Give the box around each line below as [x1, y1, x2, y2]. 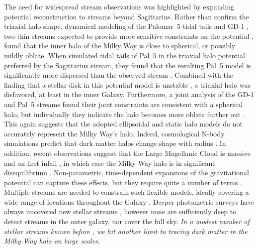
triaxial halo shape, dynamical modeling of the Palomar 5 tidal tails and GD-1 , [4, 21, 249, 31]
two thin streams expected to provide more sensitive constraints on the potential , [4, 30, 254, 41]
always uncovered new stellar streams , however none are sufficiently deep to [4, 206, 237, 217]
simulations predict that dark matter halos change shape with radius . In [4, 138, 226, 148]
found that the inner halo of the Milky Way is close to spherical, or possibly [4, 40, 236, 51]
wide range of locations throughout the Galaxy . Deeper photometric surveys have [4, 196, 255, 207]
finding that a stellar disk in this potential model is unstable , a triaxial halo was [4, 79, 251, 90]
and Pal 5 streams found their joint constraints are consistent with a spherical [4, 99, 243, 109]
